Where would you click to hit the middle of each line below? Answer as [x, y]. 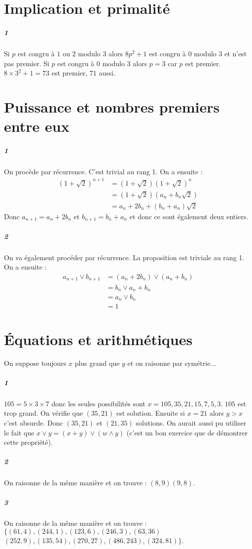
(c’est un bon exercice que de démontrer [187, 432]
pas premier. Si [27, 63]
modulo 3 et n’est [220, 53]
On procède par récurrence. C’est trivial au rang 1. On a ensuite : [103, 171]
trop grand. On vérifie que [43, 413]
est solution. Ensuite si [151, 413]
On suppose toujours [35, 363]
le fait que [19, 432]
